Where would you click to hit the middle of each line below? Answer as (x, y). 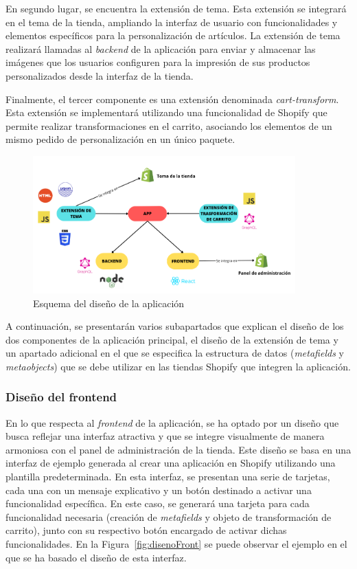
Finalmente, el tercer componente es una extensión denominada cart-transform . (172, 99)
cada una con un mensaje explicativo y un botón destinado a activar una (159, 490)
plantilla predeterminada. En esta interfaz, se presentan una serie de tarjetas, (168, 477)
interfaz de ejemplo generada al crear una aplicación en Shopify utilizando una (171, 463)
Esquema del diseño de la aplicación (109, 303)
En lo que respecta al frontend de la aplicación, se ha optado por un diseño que (172, 422)
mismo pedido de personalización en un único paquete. (120, 139)
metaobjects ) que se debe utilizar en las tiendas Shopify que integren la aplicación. (178, 366)
